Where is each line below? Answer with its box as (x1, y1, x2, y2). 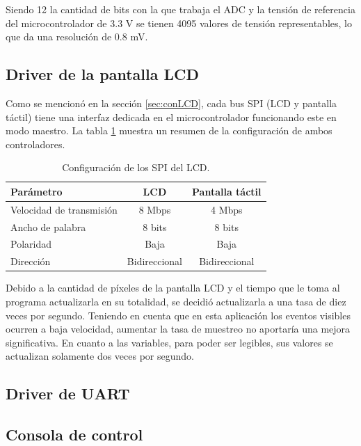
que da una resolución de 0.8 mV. (6, 29, 148, 44)
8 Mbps (138, 202, 171, 216)
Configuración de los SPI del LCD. (62, 160, 210, 175)
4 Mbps (210, 202, 243, 216)
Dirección (10, 254, 51, 269)
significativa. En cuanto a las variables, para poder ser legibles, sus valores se (6, 335, 333, 349)
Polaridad (10, 237, 51, 251)
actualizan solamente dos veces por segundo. (6, 349, 194, 363)
